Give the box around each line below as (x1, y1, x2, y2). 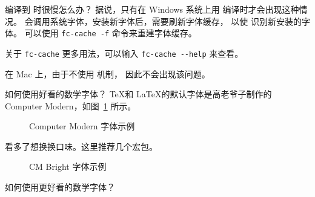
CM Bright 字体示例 (29, 160, 107, 173)
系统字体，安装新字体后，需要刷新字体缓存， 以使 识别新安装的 (50, 15, 302, 27)
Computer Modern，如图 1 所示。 (5, 99, 136, 112)
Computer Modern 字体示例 (29, 120, 135, 132)
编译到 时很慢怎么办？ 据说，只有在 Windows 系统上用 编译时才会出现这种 (5, 3, 299, 15)
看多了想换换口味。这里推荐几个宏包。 (5, 140, 157, 152)
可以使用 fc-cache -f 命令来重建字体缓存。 (24, 27, 197, 39)
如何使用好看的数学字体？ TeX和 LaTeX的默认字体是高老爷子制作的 (5, 88, 272, 100)
